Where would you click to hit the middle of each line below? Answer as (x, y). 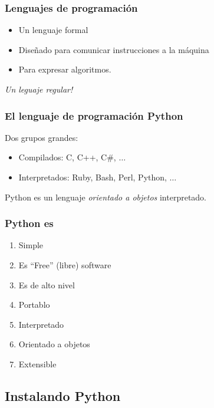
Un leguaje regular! (39, 89)
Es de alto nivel (47, 284)
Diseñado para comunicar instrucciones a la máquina (114, 49)
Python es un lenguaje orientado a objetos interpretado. (106, 197)
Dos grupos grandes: (42, 137)
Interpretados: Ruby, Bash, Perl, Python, (93, 177)
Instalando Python (63, 395)
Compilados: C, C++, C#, (67, 157)
